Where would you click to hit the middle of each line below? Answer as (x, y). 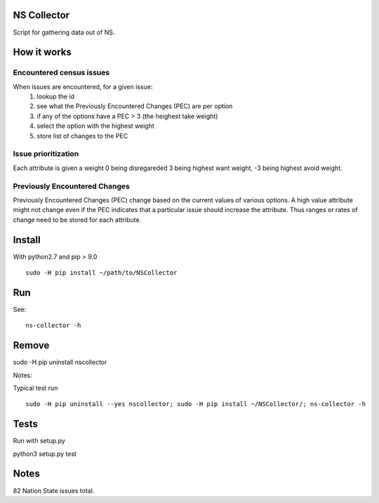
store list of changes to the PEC (82, 136)
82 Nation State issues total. (54, 490)
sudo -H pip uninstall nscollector (60, 362)
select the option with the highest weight (95, 126)
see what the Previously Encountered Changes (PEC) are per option (135, 106)
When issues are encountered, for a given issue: (83, 86)
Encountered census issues (61, 72)
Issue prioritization (46, 154)
